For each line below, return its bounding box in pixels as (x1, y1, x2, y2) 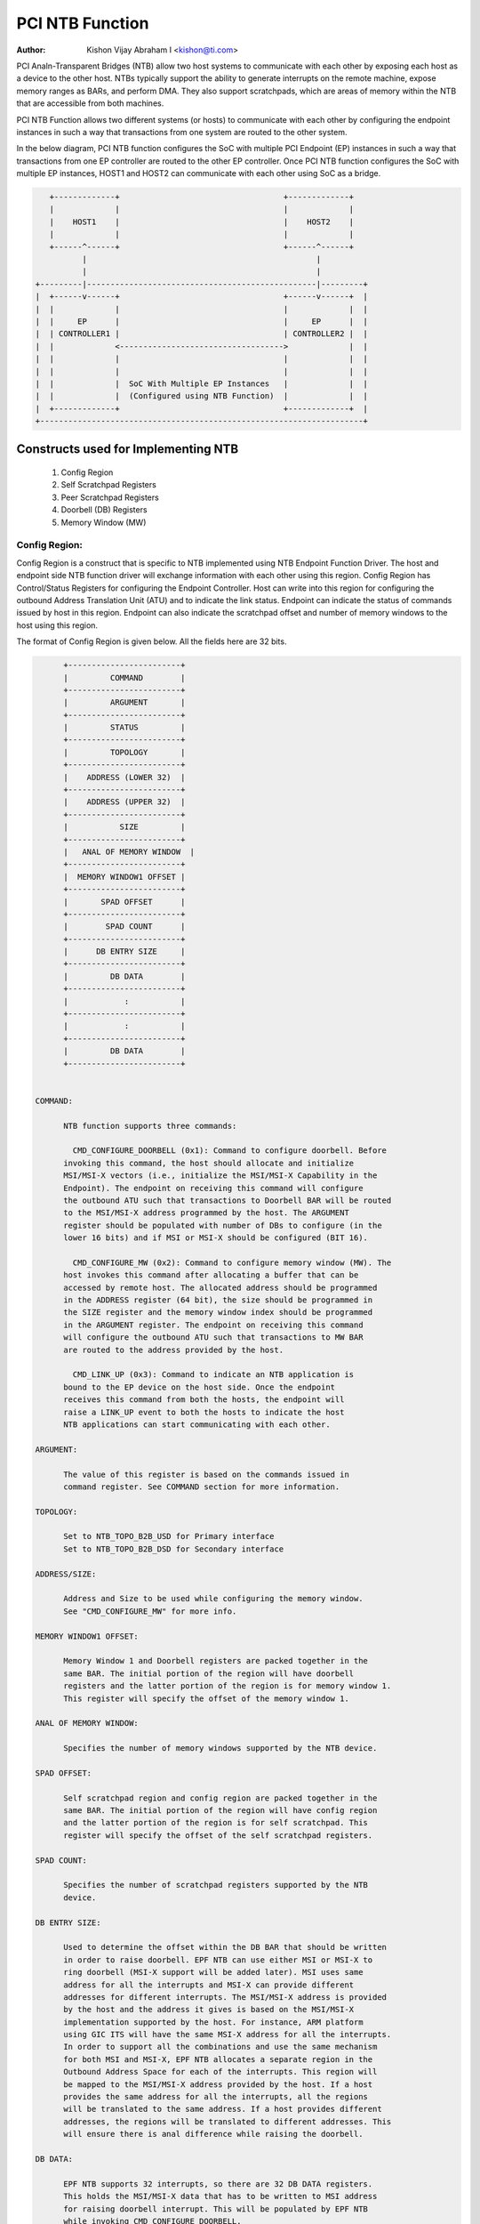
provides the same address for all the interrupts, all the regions (63, 2091, 369, 2102)
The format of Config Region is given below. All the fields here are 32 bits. (16, 636, 287, 647)
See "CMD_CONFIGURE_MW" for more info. (63, 1606, 237, 1616)
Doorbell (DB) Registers (60, 504, 148, 515)
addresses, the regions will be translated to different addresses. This (63, 2116, 392, 2126)
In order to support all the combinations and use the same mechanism (63, 2042, 378, 2052)
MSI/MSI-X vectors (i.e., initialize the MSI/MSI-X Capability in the (63, 1171, 378, 1180)
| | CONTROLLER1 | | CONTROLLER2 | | (35, 329, 369, 339)
